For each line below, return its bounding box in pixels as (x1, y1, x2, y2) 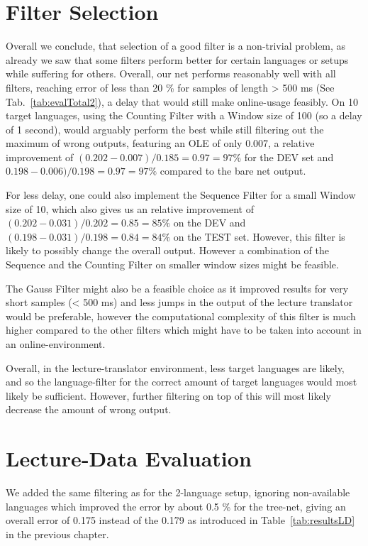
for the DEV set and (244, 149, 334, 164)
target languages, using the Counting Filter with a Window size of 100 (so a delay (6, 108, 362, 123)
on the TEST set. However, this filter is (173, 229, 345, 244)
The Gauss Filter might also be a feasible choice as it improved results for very (6, 280, 349, 295)
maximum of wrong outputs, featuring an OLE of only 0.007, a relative (6, 136, 315, 151)
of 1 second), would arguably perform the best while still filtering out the (6, 121, 324, 136)
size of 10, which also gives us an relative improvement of (6, 201, 254, 216)
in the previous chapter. (6, 526, 109, 541)
